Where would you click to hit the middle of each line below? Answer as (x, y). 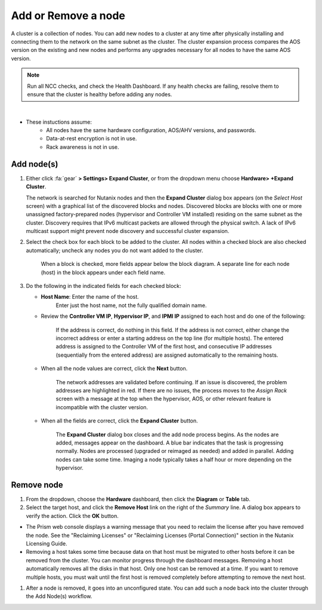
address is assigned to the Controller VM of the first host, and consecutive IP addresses (164, 347)
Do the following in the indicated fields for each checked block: (103, 286)
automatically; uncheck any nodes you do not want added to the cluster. (114, 250)
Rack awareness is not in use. (83, 147)
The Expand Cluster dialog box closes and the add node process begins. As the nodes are (167, 434)
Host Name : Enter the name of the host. (90, 297)
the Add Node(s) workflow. (59, 596)
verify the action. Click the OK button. (72, 516)
